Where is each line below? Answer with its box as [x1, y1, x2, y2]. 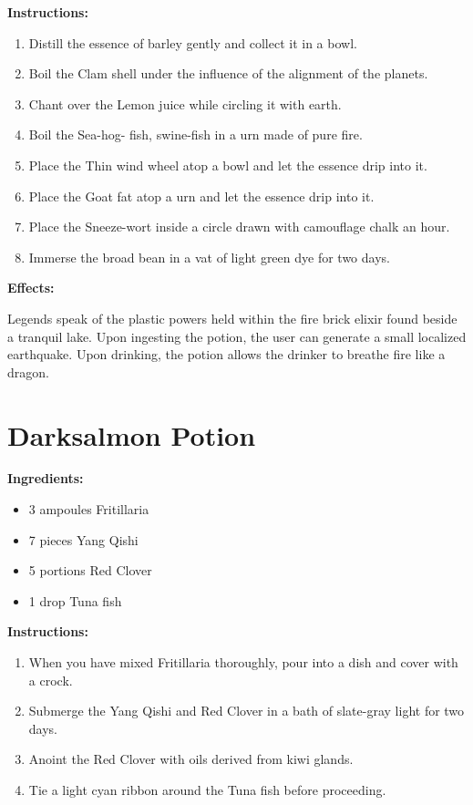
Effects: [7, 278, 55, 297]
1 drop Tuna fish [28, 591, 122, 610]
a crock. [28, 670, 73, 689]
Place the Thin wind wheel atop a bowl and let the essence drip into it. [28, 155, 427, 174]
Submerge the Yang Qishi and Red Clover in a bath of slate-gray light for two [28, 701, 465, 720]
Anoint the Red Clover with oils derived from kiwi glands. [28, 749, 354, 769]
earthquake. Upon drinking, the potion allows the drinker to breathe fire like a [7, 345, 446, 364]
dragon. [7, 362, 49, 381]
